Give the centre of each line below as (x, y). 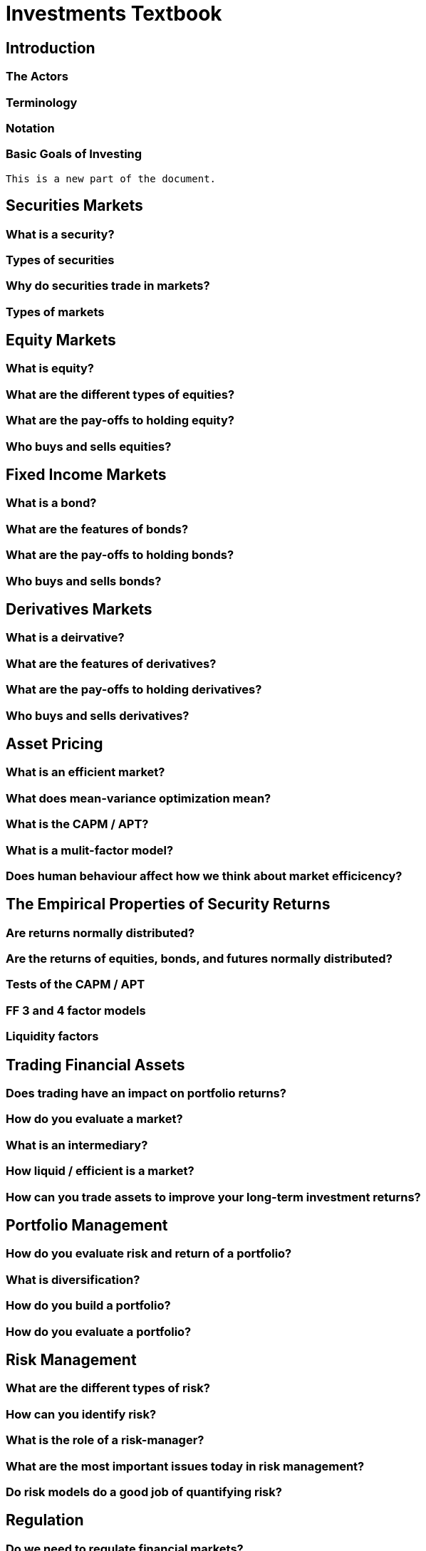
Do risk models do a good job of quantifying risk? (144, 1492)
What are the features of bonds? (97, 529)
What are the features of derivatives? (111, 663)
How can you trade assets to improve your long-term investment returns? (213, 1197)
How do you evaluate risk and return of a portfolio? (149, 1254)
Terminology (42, 102)
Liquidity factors (52, 1036)
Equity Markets (61, 340)
